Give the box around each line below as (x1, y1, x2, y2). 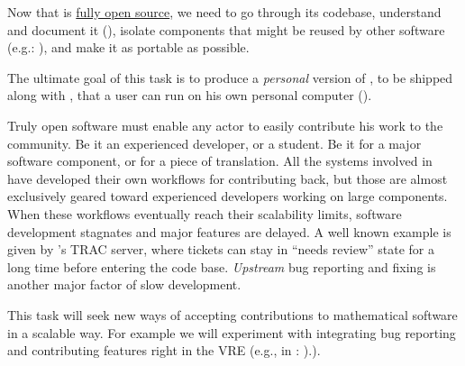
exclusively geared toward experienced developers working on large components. (7, 187, 448, 206)
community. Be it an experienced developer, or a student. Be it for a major (7, 133, 422, 152)
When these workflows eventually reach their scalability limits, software (7, 204, 402, 223)
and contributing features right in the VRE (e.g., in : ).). (7, 341, 321, 360)
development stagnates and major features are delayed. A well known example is (7, 222, 451, 241)
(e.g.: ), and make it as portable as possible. (7, 38, 250, 57)
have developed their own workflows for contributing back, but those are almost (7, 169, 448, 188)
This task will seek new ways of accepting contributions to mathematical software (7, 305, 458, 324)
